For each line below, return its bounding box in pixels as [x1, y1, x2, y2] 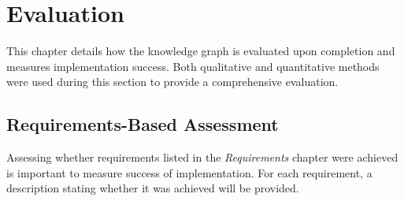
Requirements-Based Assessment [6, 112, 279, 136]
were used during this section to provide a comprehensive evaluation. [6, 73, 339, 90]
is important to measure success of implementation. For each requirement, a [6, 164, 372, 181]
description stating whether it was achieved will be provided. [6, 180, 299, 196]
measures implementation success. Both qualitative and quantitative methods [6, 58, 380, 74]
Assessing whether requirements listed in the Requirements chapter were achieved [6, 149, 398, 166]
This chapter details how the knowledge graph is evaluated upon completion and [6, 43, 395, 59]
